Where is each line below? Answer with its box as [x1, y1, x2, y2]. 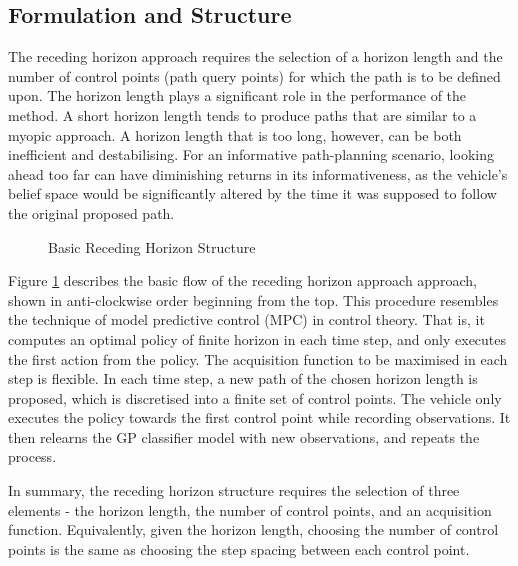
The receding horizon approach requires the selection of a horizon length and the [8, 46, 503, 67]
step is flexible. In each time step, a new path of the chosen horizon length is [8, 368, 478, 389]
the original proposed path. [8, 202, 175, 223]
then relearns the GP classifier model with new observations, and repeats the [8, 426, 480, 447]
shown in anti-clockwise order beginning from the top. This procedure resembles [8, 289, 499, 310]
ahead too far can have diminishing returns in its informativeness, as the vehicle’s [8, 163, 508, 184]
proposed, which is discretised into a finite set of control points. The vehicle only [8, 387, 502, 408]
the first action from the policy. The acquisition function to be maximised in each [8, 348, 508, 369]
